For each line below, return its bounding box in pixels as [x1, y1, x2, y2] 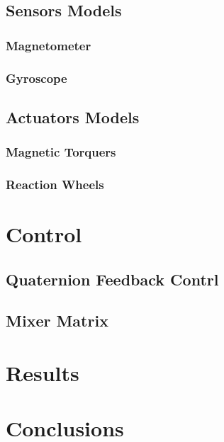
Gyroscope [6, 69, 67, 86]
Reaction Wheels [6, 176, 104, 193]
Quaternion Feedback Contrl [6, 268, 219, 290]
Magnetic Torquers [6, 143, 116, 161]
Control [6, 220, 82, 249]
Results [6, 358, 79, 387]
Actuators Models [6, 106, 140, 127]
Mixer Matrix [6, 310, 108, 331]
